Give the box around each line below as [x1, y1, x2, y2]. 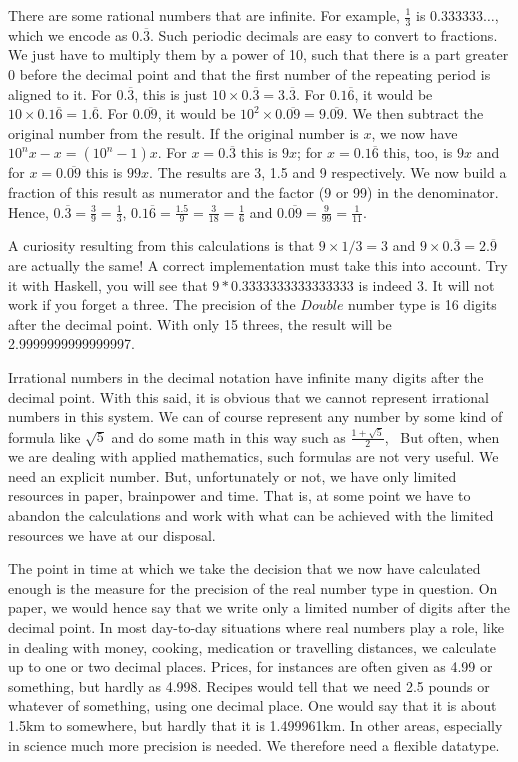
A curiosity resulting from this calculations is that [8, 235, 315, 256]
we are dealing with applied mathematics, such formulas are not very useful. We [8, 446, 499, 467]
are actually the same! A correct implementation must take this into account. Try [8, 255, 508, 275]
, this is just [134, 83, 208, 104]
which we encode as [8, 24, 128, 45]
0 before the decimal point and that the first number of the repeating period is [8, 64, 491, 85]
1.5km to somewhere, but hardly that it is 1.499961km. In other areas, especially [8, 715, 503, 735]
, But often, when [384, 426, 500, 447]
